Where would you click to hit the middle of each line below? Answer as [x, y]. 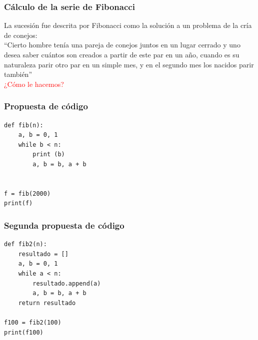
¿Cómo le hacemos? [34, 84]
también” [18, 74]
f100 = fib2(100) [33, 322]
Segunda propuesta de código [64, 225]
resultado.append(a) [67, 283]
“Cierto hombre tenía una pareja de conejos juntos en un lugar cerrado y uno [122, 45]
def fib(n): [24, 125]
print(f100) [24, 332]
